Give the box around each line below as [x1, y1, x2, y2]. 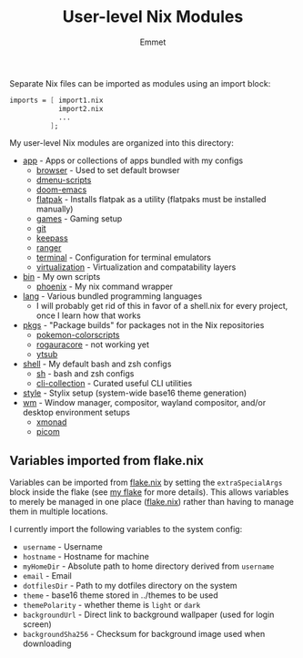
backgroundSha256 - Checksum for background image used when [22, 629, 266, 640]
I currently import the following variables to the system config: [9, 524, 243, 535]
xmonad [35, 416, 67, 427]
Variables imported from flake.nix [9, 453, 205, 468]
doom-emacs [35, 184, 87, 195]
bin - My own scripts [22, 272, 101, 283]
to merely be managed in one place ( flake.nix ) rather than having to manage [9, 497, 294, 508]
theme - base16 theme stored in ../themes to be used [22, 590, 218, 601]
